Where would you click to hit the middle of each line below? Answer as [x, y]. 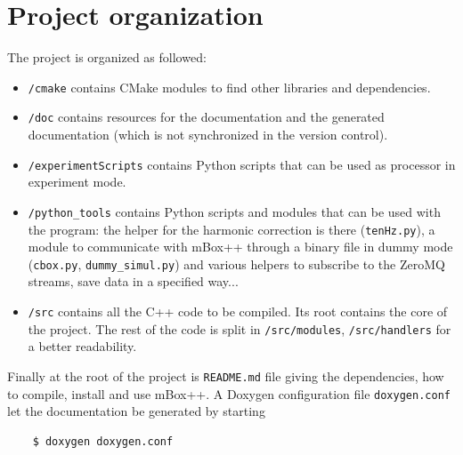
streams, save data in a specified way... [133, 281]
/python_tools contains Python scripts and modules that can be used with [234, 211]
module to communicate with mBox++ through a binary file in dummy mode [240, 247]
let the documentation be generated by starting [136, 411]
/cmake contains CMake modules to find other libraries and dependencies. [229, 87]
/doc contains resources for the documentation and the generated [206, 117]
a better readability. [82, 346]
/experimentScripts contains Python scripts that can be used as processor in [242, 164]
